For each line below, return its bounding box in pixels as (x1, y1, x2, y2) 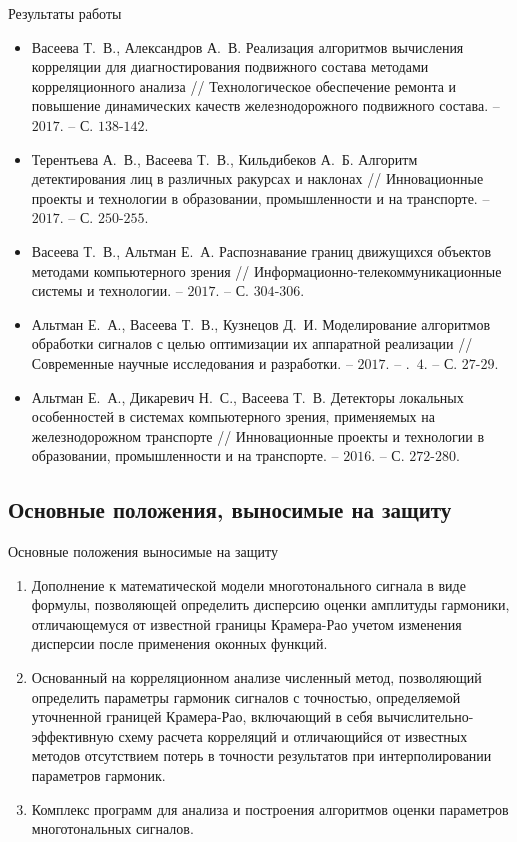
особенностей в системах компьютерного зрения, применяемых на (31, 406, 435, 427)
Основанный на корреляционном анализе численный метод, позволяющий (31, 667, 482, 688)
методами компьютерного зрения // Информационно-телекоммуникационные (31, 260, 502, 281)
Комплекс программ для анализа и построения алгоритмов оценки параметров (31, 798, 509, 819)
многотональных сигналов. (31, 818, 194, 839)
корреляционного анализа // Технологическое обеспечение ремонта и (31, 75, 457, 96)
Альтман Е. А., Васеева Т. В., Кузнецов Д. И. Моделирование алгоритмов (31, 313, 491, 334)
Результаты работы (8, 3, 122, 23)
